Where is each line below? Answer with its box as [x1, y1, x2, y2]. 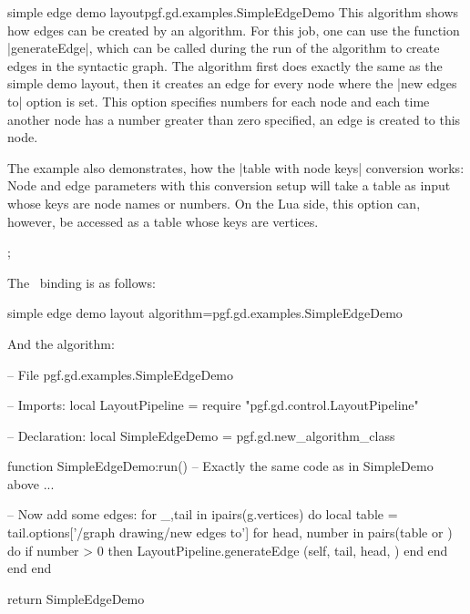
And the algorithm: [7, 333, 115, 353]
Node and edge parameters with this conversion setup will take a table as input [7, 176, 451, 195]
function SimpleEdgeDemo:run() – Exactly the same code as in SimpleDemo [7, 456, 434, 476]
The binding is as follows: [7, 272, 156, 292]
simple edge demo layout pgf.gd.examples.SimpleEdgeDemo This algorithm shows [7, 3, 459, 21]
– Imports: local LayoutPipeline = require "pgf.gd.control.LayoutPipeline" [7, 395, 419, 414]
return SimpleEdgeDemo [7, 588, 145, 608]
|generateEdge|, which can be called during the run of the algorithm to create [7, 38, 440, 57]
